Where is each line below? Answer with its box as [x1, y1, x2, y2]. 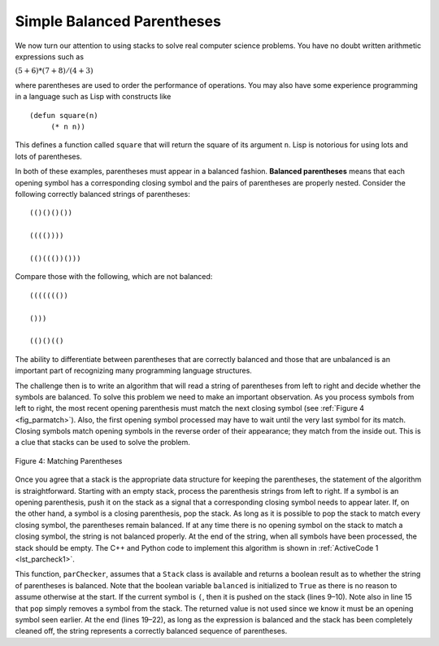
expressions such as [15, 51, 85, 61]
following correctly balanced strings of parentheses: [15, 190, 190, 199]
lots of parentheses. [15, 151, 83, 161]
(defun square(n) [29, 111, 98, 120]
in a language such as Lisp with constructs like [15, 92, 172, 102]
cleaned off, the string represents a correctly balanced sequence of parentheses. [15, 626, 288, 636]
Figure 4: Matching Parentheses [15, 456, 123, 465]
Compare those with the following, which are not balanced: [15, 272, 213, 282]
